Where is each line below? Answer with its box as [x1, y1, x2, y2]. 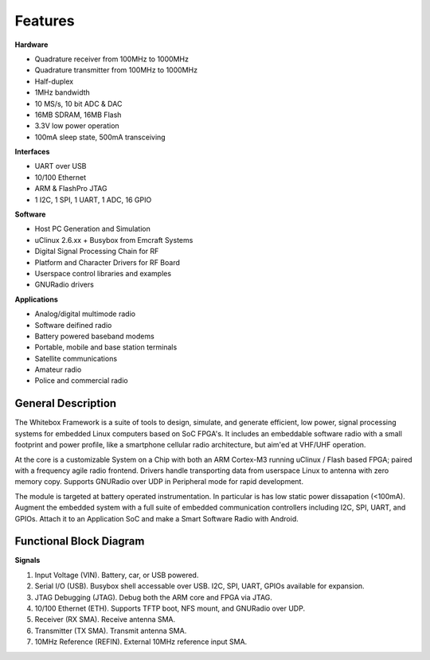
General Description [14, 396, 117, 410]
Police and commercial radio [34, 376, 128, 385]
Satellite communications [34, 353, 118, 363]
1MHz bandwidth [34, 88, 91, 97]
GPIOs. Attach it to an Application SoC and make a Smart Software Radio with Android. [14, 514, 299, 523]
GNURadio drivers [34, 279, 95, 290]
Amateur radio [34, 365, 82, 374]
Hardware [14, 40, 49, 49]
